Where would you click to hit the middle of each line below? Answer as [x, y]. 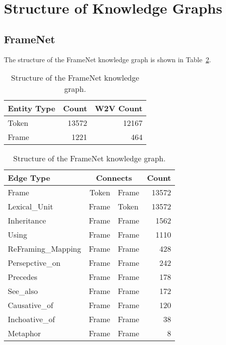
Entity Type [32, 108]
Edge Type [29, 178]
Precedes [23, 277]
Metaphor [25, 333]
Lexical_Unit [31, 207]
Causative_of [31, 305]
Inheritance [27, 221]
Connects [114, 178]
